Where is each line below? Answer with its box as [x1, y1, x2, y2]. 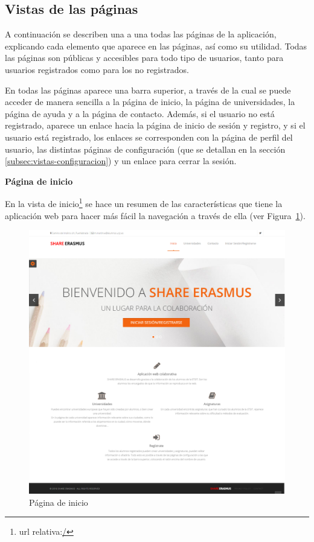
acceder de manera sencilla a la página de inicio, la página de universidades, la [5, 95, 295, 108]
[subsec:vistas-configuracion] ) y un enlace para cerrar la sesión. [5, 155, 237, 167]
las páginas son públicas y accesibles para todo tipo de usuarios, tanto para [5, 51, 284, 64]
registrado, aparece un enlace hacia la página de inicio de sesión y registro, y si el [5, 119, 306, 132]
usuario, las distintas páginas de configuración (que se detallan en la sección [5, 142, 286, 155]
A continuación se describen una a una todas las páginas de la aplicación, [5, 28, 277, 40]
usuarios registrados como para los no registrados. [5, 63, 189, 75]
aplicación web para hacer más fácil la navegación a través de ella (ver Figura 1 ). [5, 209, 306, 222]
